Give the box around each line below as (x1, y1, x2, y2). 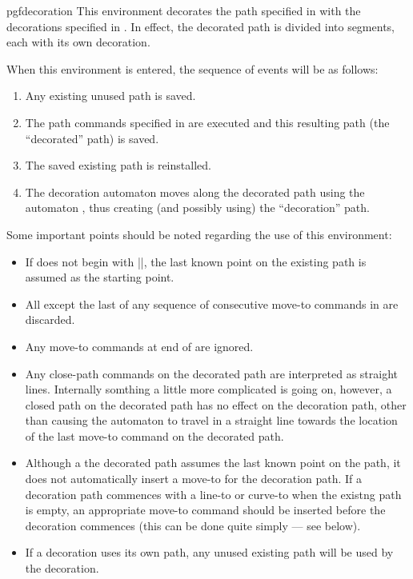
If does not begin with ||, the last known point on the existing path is (25, 253, 367, 270)
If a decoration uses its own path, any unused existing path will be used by (25, 544, 394, 561)
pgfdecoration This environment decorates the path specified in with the (6, 2, 361, 18)
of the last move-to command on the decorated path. (25, 427, 284, 444)
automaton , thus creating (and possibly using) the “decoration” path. (25, 199, 370, 216)
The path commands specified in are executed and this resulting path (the (25, 114, 390, 130)
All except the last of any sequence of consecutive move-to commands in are (25, 295, 399, 312)
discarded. (25, 311, 75, 328)
